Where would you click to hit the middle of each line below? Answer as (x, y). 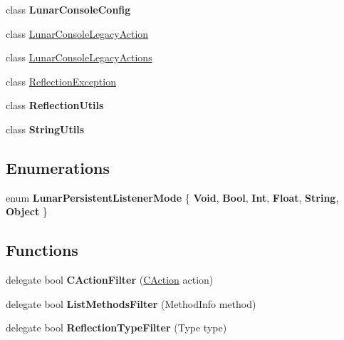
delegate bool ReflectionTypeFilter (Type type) (116, 328)
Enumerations (58, 167)
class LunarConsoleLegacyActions (79, 57)
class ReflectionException (61, 81)
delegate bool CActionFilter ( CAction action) (110, 280)
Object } (27, 211)
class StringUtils (45, 129)
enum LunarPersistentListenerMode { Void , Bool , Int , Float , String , (172, 197)
